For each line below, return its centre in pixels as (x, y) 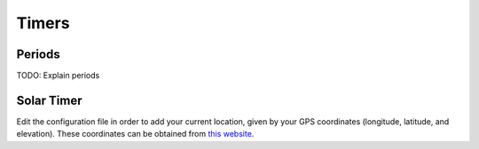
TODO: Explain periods (58, 76)
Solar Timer (49, 100)
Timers (43, 23)
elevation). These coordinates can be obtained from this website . (135, 134)
